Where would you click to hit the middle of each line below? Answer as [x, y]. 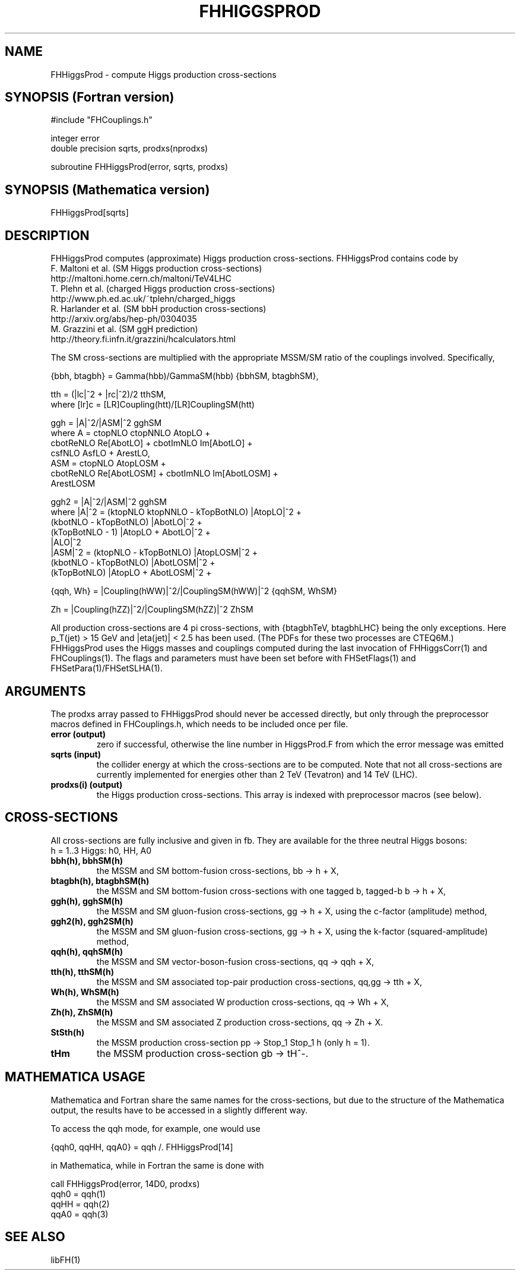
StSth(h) [68, 1032]
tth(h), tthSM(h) [82, 971]
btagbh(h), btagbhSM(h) [100, 880]
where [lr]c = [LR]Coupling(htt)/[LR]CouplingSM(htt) [153, 405]
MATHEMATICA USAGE [75, 1077]
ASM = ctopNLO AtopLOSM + [108, 463]
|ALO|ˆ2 [66, 542]
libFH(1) [66, 1260]
